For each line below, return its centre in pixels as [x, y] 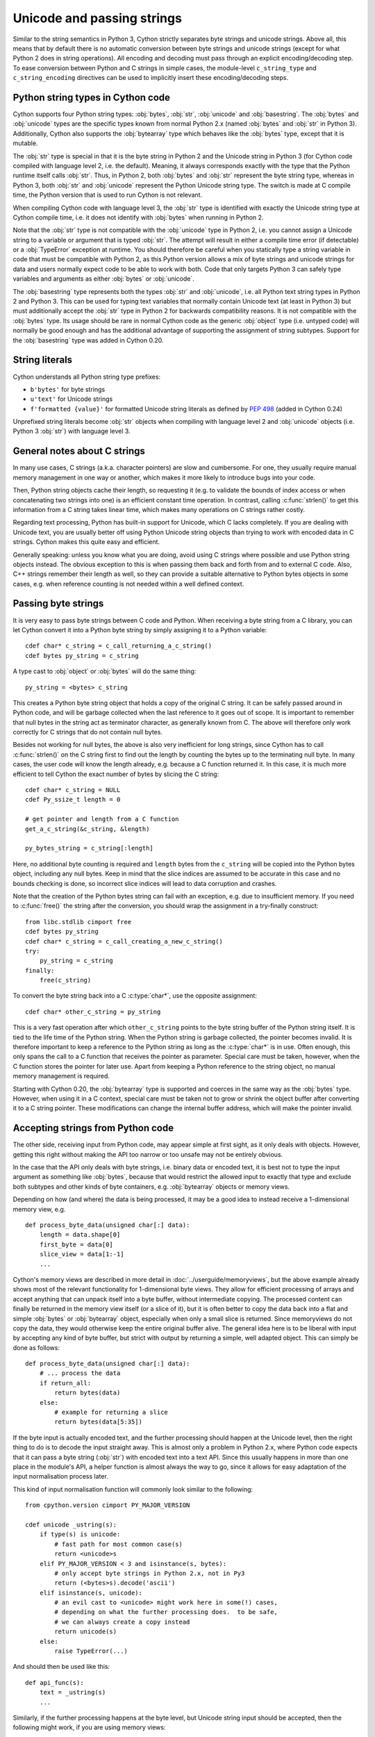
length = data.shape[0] [80, 1235]
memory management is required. [61, 1076]
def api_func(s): [55, 1682]
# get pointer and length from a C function [102, 819]
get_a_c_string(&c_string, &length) [87, 829]
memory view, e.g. [39, 1209]
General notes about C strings [79, 451]
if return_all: [65, 1383]
